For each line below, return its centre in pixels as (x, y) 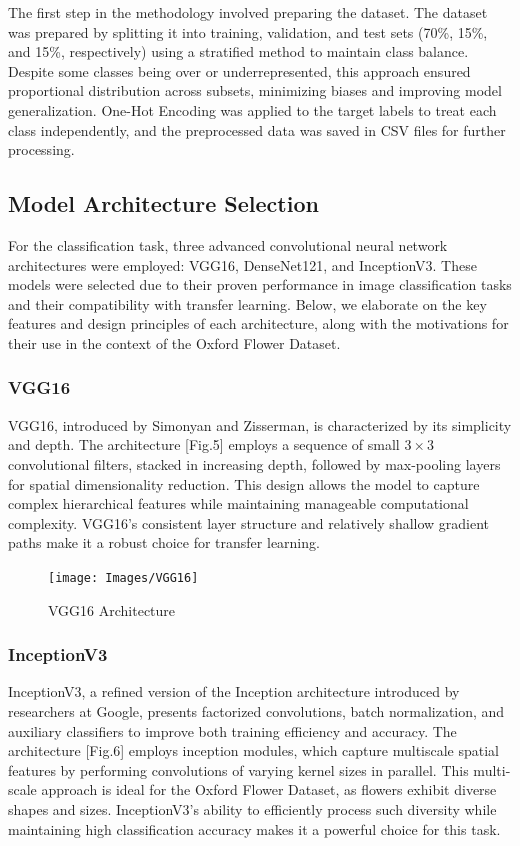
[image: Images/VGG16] (123, 577)
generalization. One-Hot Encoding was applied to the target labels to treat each (252, 109)
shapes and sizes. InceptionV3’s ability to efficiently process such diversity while (252, 808)
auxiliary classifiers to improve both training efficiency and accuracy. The (232, 730)
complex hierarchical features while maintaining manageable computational (238, 503)
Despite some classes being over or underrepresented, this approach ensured (239, 70)
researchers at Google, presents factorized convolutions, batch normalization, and (256, 710)
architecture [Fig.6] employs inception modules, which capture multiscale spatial (254, 750)
